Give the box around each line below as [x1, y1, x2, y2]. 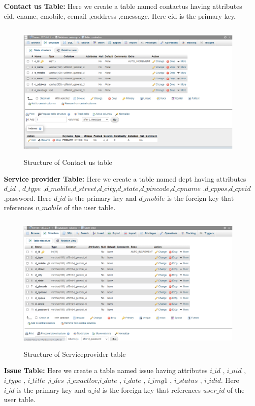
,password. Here [4, 192, 52, 203]
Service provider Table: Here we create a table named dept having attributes [4, 173, 246, 184]
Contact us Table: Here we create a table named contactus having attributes [4, 1, 242, 11]
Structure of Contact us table [24, 156, 112, 167]
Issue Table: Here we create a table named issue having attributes [4, 365, 208, 375]
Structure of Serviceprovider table [24, 348, 126, 359]
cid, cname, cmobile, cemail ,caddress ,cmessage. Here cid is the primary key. [4, 10, 236, 21]
